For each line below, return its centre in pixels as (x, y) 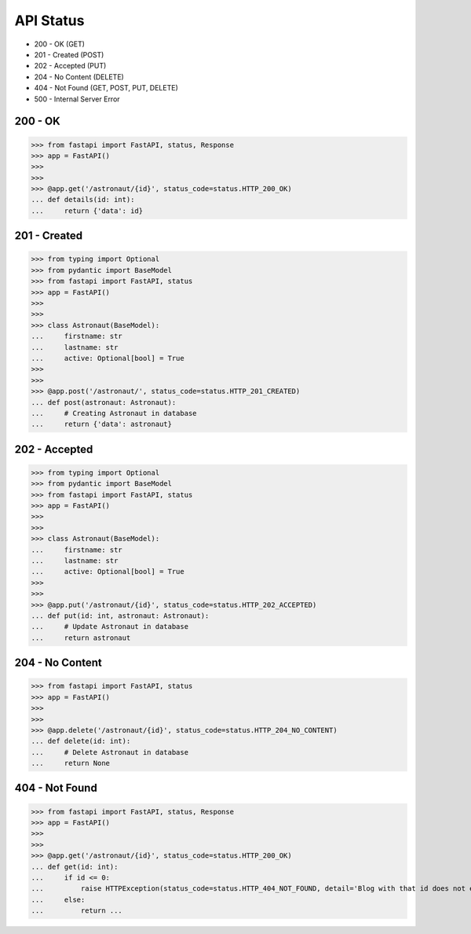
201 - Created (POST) (69, 54)
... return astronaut (81, 638)
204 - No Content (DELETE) (79, 77)
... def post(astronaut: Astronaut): (104, 402)
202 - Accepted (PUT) (70, 66)
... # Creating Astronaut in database (114, 413)
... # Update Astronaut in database (110, 627)
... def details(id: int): (83, 200)
